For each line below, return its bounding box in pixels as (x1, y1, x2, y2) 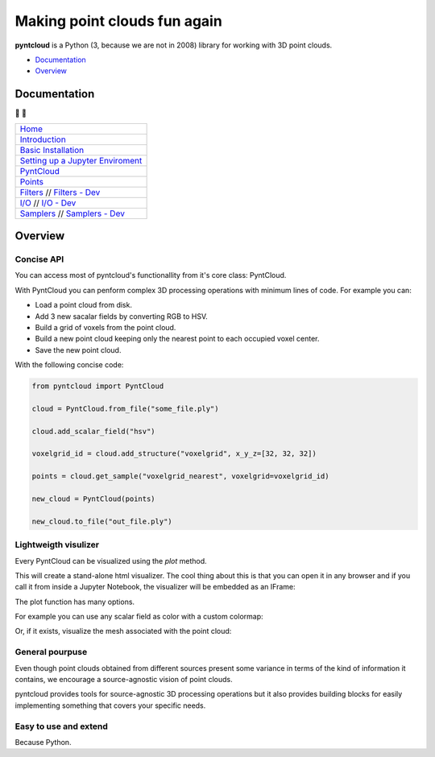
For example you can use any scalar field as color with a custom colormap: (14, 612, 263, 622)
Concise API (14, 254, 64, 265)
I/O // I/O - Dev (19, 197, 77, 209)
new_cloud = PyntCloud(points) (31, 494, 156, 503)
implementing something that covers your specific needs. (14, 701, 206, 710)
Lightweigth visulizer (14, 540, 100, 551)
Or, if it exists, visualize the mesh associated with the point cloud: (14, 627, 232, 636)
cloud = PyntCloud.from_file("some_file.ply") (31, 403, 219, 413)
